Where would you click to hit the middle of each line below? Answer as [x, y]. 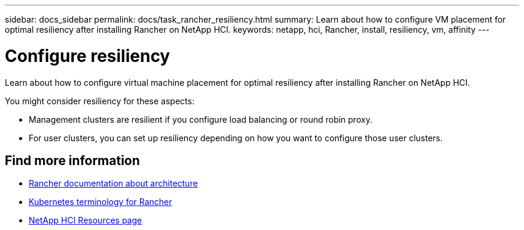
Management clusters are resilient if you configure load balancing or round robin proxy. [201, 119]
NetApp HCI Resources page [86, 220]
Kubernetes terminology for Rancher [100, 202]
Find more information [72, 160]
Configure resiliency [88, 56]
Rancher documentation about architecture [113, 184]
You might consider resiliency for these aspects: [100, 101]
